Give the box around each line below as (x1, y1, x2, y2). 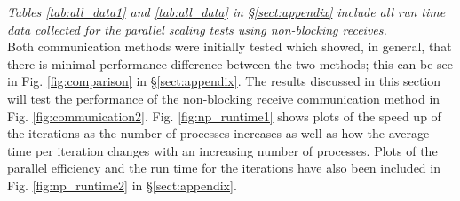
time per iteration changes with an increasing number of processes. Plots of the (7, 141, 438, 159)
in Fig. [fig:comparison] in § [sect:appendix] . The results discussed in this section (7, 72, 441, 90)
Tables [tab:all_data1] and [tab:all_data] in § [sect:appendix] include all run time (7, 3, 446, 20)
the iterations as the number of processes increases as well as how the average (7, 124, 430, 143)
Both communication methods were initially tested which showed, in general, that (7, 37, 452, 56)
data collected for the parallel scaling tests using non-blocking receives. (7, 19, 387, 38)
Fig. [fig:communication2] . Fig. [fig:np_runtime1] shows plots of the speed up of (7, 106, 441, 125)
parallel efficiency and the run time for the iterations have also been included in (7, 158, 440, 177)
